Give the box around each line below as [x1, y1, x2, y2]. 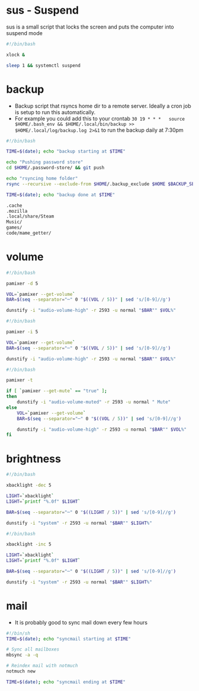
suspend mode [6, 29, 43, 36]
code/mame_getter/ [6, 230, 52, 236]
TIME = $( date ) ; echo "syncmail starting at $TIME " [6, 636, 131, 642]
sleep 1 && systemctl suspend [6, 62, 81, 68]
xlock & [6, 52, 25, 58]
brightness [6, 452, 61, 465]
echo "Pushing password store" [6, 159, 84, 165]
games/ [6, 225, 23, 231]
